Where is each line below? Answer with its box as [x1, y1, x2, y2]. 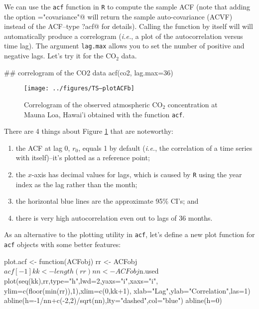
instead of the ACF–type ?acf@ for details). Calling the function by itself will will [4, 21, 253, 31]
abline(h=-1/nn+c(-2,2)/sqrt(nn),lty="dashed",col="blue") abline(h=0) [4, 295, 222, 306]
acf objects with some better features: [4, 239, 121, 250]
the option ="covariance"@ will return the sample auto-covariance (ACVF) [4, 11, 233, 21]
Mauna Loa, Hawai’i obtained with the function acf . [24, 109, 185, 119]
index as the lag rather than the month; [15, 179, 137, 189]
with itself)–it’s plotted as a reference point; [15, 152, 150, 163]
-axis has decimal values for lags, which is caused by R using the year [31, 169, 242, 179]
